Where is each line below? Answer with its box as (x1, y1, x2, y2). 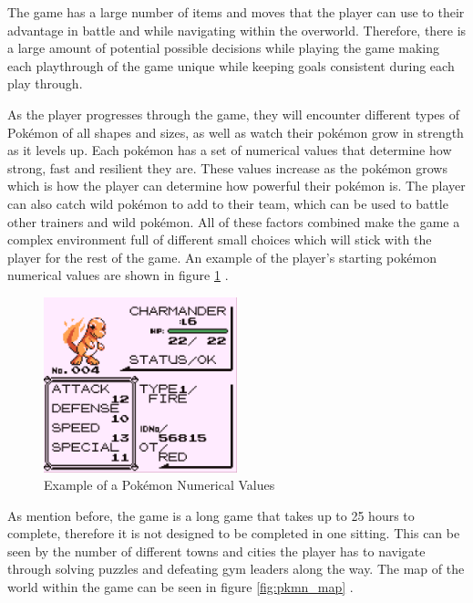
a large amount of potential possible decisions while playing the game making (7, 38, 440, 57)
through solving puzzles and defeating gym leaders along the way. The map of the (7, 559, 465, 578)
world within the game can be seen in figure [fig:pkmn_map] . (7, 577, 354, 597)
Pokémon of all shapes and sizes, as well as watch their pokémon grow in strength (7, 122, 464, 141)
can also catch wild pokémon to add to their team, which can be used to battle (7, 193, 448, 213)
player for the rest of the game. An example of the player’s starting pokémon (7, 247, 437, 266)
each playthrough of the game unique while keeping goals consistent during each (7, 56, 455, 75)
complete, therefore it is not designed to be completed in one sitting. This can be (7, 524, 460, 543)
